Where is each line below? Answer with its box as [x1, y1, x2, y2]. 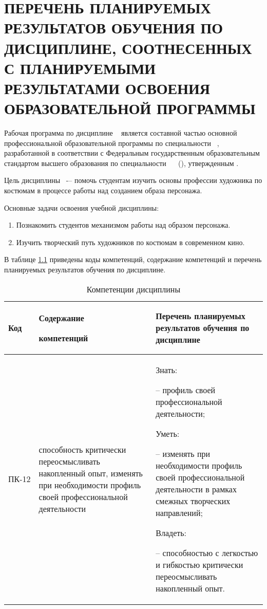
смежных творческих [156, 494, 231, 507]
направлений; [156, 506, 203, 519]
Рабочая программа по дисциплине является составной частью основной [4, 127, 237, 138]
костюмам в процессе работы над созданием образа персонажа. [4, 185, 202, 196]
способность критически [39, 443, 126, 455]
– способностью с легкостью [156, 546, 258, 559]
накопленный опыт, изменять [39, 467, 143, 479]
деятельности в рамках [156, 483, 237, 495]
